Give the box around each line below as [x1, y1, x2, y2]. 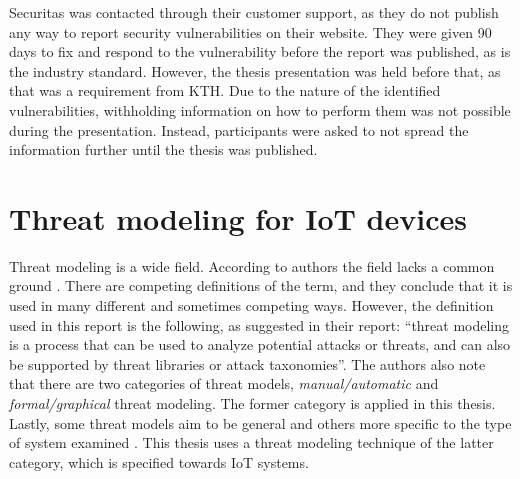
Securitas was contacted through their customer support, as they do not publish [9, 2, 499, 22]
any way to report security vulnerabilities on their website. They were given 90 [9, 21, 492, 42]
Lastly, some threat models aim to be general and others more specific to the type [9, 412, 512, 433]
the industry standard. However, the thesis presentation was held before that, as [9, 60, 501, 81]
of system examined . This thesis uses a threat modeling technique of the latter [9, 432, 494, 453]
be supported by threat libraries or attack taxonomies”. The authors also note [9, 353, 486, 374]
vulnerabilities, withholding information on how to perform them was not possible [9, 99, 511, 120]
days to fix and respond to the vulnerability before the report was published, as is [9, 41, 511, 62]
